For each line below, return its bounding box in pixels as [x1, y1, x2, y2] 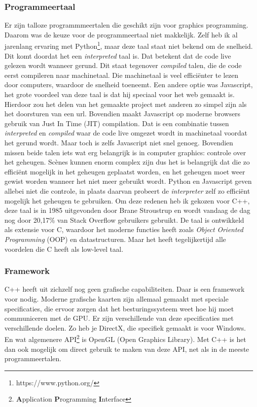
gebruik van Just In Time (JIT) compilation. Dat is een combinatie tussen [4, 118, 229, 128]
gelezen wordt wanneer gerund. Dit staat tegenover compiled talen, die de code [4, 60, 242, 70]
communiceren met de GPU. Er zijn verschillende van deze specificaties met [4, 313, 234, 323]
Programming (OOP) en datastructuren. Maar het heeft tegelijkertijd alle [4, 234, 226, 244]
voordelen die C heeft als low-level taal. [4, 243, 123, 254]
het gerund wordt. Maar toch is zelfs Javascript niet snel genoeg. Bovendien [4, 137, 233, 147]
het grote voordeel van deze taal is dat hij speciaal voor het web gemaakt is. [4, 89, 235, 100]
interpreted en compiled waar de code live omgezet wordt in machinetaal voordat [4, 128, 248, 138]
